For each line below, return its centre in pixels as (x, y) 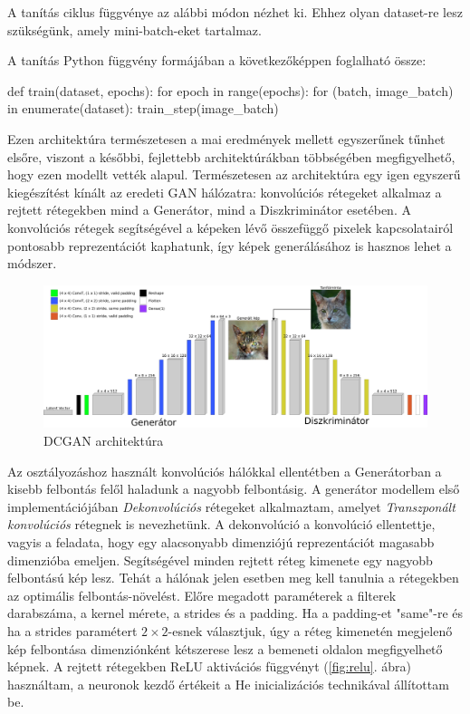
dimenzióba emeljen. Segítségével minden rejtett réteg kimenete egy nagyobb (220, 560)
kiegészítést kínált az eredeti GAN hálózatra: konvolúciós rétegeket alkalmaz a (225, 192)
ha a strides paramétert (72, 631)
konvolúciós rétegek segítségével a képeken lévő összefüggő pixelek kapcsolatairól (230, 227)
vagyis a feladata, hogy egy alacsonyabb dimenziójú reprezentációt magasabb (221, 542)
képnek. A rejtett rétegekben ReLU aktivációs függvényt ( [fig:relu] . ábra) (209, 666)
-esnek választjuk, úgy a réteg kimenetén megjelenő (310, 631)
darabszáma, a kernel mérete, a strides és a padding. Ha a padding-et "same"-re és (235, 613)
